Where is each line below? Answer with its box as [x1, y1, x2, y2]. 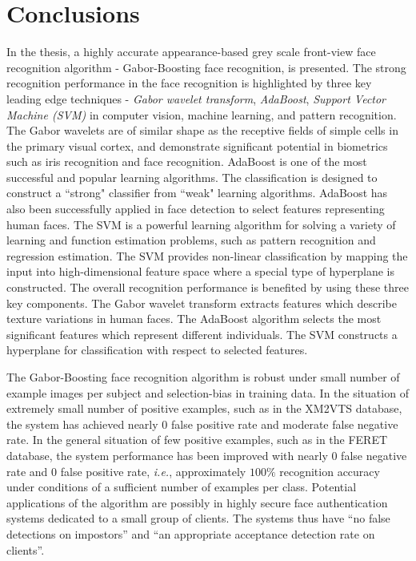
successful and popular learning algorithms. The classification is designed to [6, 168, 378, 185]
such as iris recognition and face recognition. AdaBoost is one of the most [6, 153, 367, 170]
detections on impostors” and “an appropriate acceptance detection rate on [6, 525, 375, 542]
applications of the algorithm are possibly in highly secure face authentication [6, 494, 388, 511]
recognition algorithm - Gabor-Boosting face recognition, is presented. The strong [6, 59, 406, 75]
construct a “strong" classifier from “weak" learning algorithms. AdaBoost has [6, 184, 388, 201]
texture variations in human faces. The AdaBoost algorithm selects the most [6, 310, 382, 327]
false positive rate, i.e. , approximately [60, 462, 246, 479]
